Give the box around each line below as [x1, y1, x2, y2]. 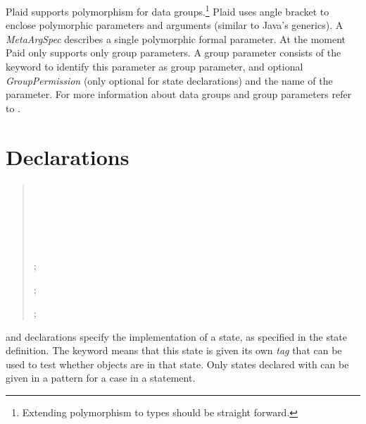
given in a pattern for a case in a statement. [6, 370, 196, 385]
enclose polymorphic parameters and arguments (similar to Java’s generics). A [6, 18, 343, 32]
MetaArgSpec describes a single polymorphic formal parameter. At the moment [6, 31, 346, 46]
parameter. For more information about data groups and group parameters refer [6, 87, 352, 102]
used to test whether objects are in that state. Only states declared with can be [6, 356, 349, 371]
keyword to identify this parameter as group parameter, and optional [6, 59, 303, 74]
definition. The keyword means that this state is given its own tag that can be [6, 343, 342, 358]
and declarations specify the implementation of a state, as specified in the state [6, 329, 348, 344]
